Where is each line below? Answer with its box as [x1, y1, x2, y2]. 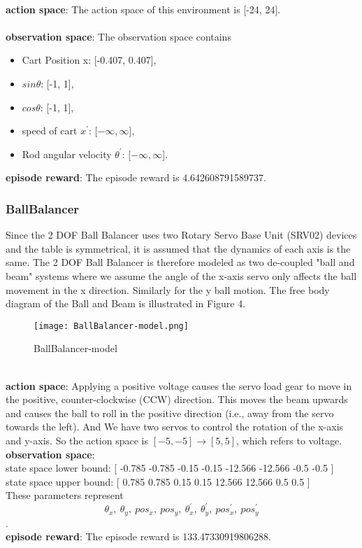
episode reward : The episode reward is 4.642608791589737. [6, 170, 266, 185]
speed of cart [22, 123, 78, 138]
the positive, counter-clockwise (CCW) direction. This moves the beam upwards [6, 392, 348, 407]
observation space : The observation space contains [6, 29, 231, 43]
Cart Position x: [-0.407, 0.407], [22, 52, 157, 67]
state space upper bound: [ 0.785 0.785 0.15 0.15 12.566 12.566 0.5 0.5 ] [6, 474, 310, 489]
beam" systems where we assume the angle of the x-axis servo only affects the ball [6, 268, 357, 283]
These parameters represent [6, 488, 124, 503]
